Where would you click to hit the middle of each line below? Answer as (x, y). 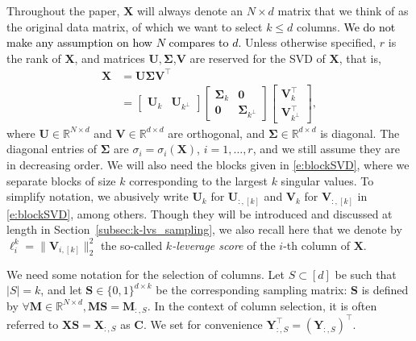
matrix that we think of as (343, 10)
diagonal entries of (52, 149)
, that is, (360, 58)
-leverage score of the (224, 245)
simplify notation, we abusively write (98, 196)
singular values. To (327, 180)
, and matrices (110, 58)
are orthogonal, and (216, 133)
